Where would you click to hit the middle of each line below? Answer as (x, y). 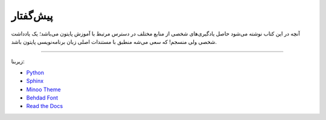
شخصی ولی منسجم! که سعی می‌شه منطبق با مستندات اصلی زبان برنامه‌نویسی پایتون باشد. (114, 41)
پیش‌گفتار (32, 16)
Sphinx (35, 81)
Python (35, 73)
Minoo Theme (43, 89)
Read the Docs (45, 106)
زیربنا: (18, 61)
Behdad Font (42, 97)
